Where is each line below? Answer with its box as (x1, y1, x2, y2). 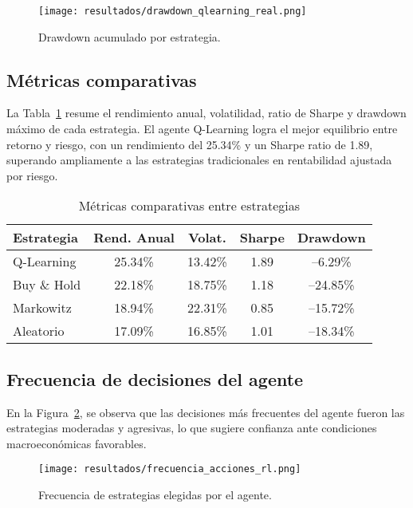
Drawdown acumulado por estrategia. (38, 28, 221, 45)
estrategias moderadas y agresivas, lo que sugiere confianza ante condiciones (6, 419, 377, 436)
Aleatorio (13, 321, 65, 341)
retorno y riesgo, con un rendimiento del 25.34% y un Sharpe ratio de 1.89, (6, 136, 373, 152)
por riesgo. (6, 167, 58, 183)
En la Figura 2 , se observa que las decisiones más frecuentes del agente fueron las (6, 404, 405, 420)
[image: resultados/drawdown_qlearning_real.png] (38, 6, 307, 17)
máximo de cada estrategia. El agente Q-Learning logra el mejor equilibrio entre (6, 120, 398, 137)
